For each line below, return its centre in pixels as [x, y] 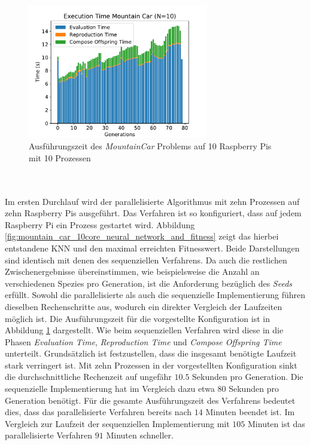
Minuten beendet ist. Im [250, 412]
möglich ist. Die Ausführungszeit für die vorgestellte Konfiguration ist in [137, 318]
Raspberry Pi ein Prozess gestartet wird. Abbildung [100, 224]
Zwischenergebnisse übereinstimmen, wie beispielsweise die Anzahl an [132, 271]
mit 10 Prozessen [60, 157]
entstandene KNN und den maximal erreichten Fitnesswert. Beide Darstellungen [152, 248]
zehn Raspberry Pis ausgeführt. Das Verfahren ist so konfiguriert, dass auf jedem [153, 213]
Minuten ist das [276, 423]
